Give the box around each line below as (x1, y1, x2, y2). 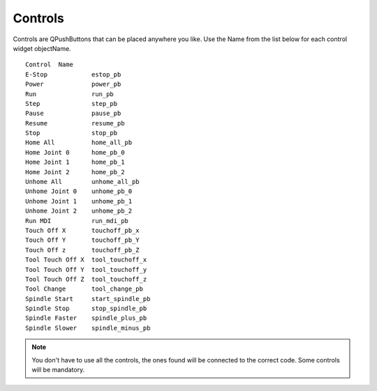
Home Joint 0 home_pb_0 (25, 148, 125, 156)
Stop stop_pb (25, 129, 118, 137)
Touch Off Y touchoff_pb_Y (25, 236, 140, 244)
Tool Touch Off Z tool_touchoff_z (25, 275, 147, 283)
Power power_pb (25, 80, 121, 89)
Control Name (25, 61, 73, 69)
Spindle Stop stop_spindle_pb (25, 305, 147, 313)
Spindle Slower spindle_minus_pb (25, 324, 151, 332)
